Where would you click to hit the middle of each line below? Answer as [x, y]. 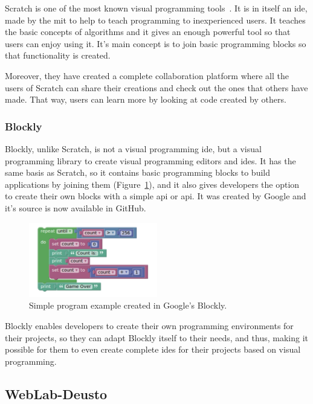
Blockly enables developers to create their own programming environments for [149, 325]
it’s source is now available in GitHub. [76, 207]
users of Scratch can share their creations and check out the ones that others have [156, 87]
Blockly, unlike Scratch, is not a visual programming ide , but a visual [133, 148]
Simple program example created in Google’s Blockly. [128, 305]
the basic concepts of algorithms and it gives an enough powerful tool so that [148, 32]
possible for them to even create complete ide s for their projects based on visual [153, 349]
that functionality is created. [58, 55]
